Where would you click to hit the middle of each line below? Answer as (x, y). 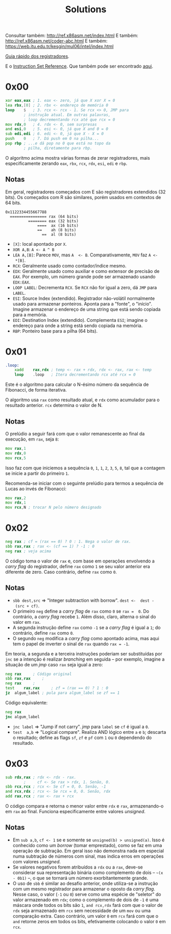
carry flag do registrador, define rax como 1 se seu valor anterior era (78, 566)
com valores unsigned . (37, 861)
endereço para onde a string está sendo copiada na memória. (78, 325)
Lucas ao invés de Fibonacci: (36, 488)
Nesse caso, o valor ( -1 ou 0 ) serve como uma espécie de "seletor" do (87, 894)
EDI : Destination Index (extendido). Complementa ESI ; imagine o (80, 320)
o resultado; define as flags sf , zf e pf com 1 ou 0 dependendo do (82, 737)
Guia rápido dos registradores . (38, 56)
